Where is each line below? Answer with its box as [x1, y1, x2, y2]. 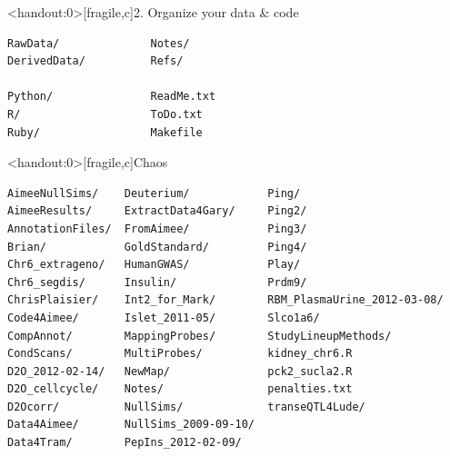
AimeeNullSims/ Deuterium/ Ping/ [7, 186, 301, 200]
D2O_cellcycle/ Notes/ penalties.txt [7, 382, 353, 396]
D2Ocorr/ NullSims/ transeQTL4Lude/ [7, 400, 365, 413]
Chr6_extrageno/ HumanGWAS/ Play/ [7, 258, 301, 272]
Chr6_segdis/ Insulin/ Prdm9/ [7, 275, 307, 289]
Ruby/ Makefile [7, 125, 203, 139]
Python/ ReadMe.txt [7, 90, 216, 104]
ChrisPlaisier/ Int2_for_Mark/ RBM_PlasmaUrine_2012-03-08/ [7, 293, 444, 307]
